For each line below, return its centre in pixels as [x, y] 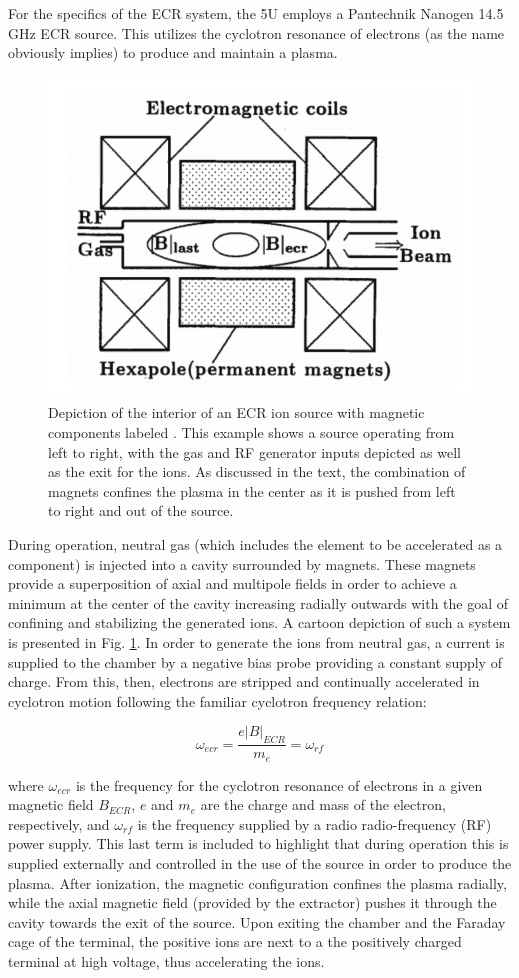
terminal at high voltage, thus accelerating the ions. [166, 960]
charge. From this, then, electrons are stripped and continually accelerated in [244, 681]
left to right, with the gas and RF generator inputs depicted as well [254, 451]
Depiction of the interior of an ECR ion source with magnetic [236, 412]
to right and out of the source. [141, 510]
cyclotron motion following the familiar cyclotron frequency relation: [217, 700]
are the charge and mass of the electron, [323, 804]
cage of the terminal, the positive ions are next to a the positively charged [235, 941]
